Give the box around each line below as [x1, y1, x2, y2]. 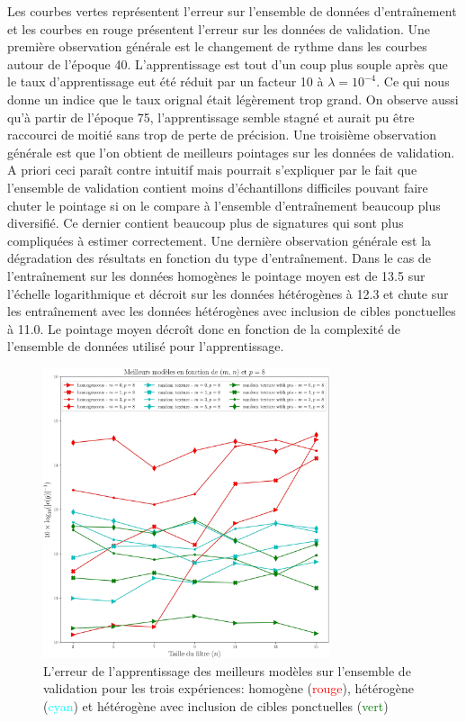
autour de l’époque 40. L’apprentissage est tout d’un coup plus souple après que [7, 54, 448, 73]
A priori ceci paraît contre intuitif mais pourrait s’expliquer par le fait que [7, 160, 417, 179]
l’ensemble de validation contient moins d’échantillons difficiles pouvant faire [7, 177, 428, 196]
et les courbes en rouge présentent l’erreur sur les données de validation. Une [7, 19, 431, 38]
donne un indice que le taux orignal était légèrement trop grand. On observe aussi [7, 89, 459, 108]
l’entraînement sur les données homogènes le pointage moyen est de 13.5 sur [7, 266, 426, 284]
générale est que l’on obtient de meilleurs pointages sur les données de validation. [7, 142, 455, 161]
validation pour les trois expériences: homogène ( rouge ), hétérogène [43, 679, 414, 698]
